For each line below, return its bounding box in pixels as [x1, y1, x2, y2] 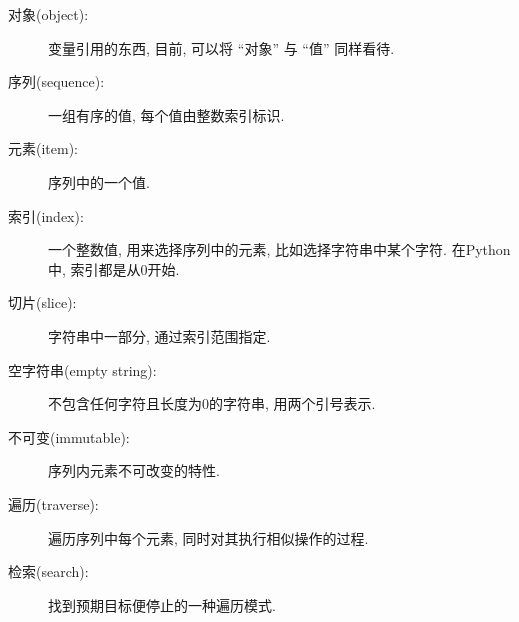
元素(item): [8, 138, 78, 159]
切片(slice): [8, 292, 77, 313]
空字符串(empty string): [8, 359, 157, 380]
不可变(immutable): [8, 426, 130, 447]
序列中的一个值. [48, 171, 150, 192]
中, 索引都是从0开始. [48, 258, 180, 279]
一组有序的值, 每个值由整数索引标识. [48, 104, 285, 125]
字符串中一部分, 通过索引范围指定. [48, 325, 271, 346]
